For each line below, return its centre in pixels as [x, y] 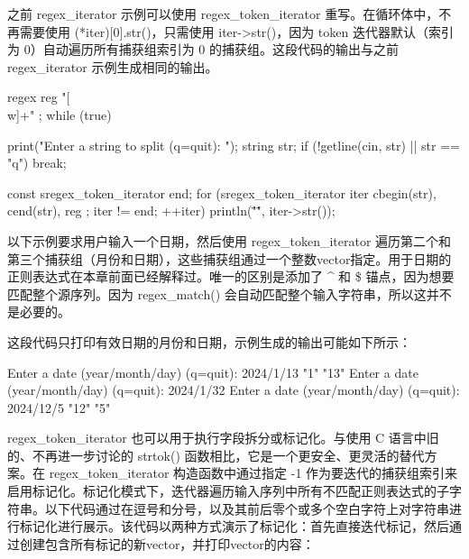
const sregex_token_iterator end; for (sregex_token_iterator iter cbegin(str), [222, 192]
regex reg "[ [39, 97]
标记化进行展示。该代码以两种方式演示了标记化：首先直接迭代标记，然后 [234, 526]
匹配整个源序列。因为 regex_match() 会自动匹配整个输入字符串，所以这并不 [230, 293]
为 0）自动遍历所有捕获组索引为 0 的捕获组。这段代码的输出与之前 [203, 49]
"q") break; [37, 163]
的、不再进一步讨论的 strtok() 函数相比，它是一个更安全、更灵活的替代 [216, 455]
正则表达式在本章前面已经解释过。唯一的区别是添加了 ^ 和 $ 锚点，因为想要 [231, 276]
